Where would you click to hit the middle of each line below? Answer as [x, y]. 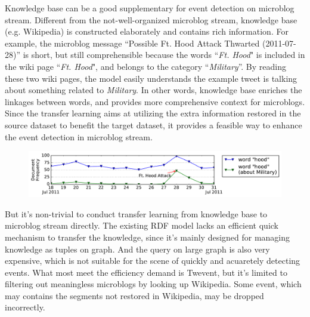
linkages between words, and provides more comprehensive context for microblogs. [155, 101]
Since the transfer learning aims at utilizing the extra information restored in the [153, 113]
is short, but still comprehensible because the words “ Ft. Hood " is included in [164, 55]
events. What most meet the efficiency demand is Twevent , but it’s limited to [146, 272]
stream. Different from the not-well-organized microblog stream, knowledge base [151, 19]
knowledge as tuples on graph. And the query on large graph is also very [137, 249]
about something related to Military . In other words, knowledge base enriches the [154, 90]
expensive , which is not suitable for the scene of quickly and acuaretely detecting [153, 261]
